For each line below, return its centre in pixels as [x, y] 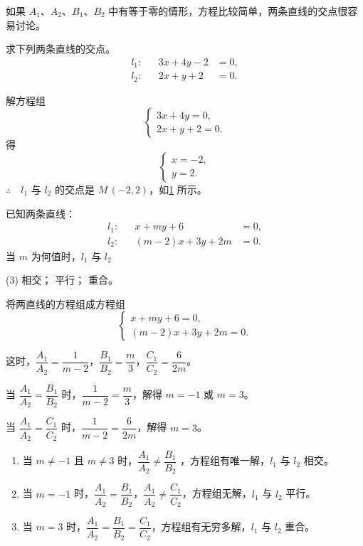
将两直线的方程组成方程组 [65, 303]
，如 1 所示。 [178, 189]
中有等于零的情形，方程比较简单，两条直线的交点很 [228, 11]
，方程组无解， [217, 493]
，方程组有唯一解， [225, 460]
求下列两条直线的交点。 [60, 49]
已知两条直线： [41, 213]
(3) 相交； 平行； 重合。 [62, 280]
